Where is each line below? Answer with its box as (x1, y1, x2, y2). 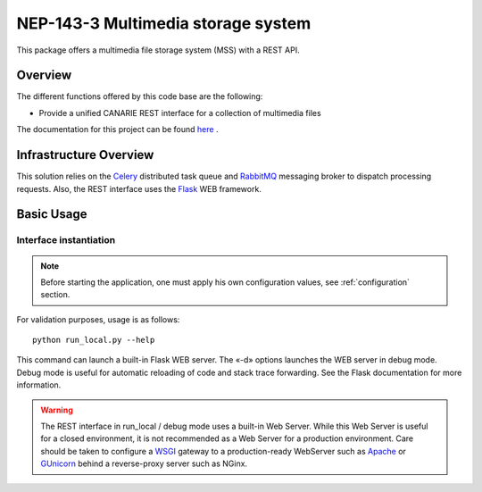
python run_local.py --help (32, 335, 155, 346)
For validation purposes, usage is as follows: (16, 313, 180, 325)
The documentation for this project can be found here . (16, 124, 219, 135)
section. (40, 289, 71, 300)
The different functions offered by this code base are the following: (16, 91, 263, 102)
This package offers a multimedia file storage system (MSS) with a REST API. (16, 45, 300, 55)
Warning (40, 404, 73, 415)
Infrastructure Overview (16, 147, 154, 163)
